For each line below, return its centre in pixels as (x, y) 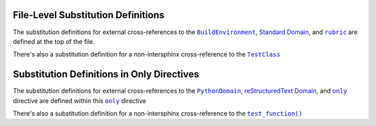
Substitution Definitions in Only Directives (106, 74)
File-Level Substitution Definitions (89, 15)
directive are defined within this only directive (79, 100)
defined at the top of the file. (54, 41)
